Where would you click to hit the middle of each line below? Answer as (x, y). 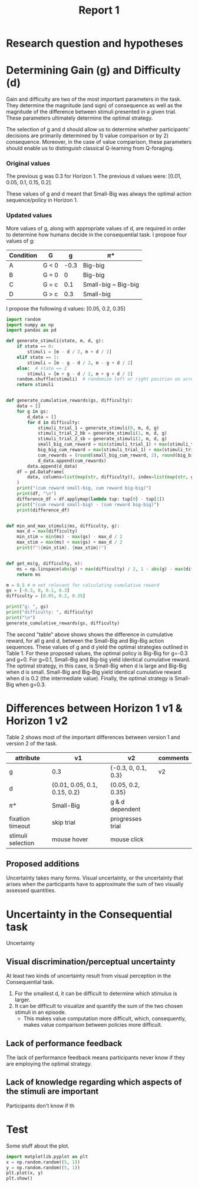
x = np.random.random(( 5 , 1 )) (43, 1162)
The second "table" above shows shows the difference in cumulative (90, 634)
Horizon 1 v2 (37, 721)
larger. (22, 1000)
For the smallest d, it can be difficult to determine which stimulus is (96, 994)
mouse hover (70, 839)
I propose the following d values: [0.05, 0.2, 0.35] (66, 308)
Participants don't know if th (40, 1106)
